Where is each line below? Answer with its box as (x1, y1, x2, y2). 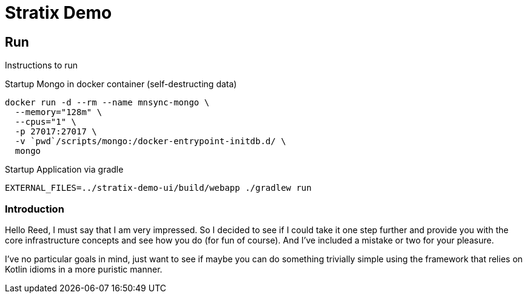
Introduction (5, 202, 64, 215)
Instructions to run (5, 60, 78, 71)
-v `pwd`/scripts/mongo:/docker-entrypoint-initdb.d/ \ (15, 136, 286, 147)
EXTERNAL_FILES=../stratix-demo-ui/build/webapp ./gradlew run (5, 183, 312, 193)
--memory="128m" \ (15, 107, 102, 118)
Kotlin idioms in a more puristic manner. (5, 263, 163, 274)
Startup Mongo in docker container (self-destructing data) (5, 79, 237, 90)
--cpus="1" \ (15, 117, 77, 127)
